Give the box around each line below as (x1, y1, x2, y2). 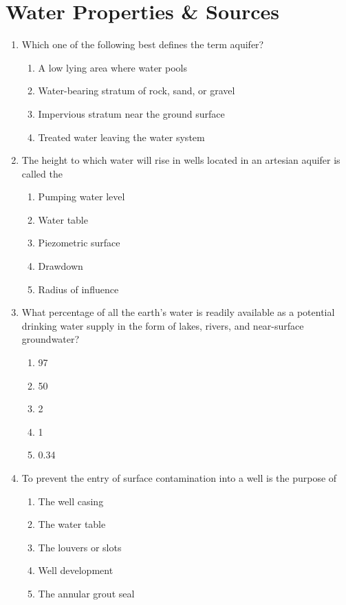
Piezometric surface (38, 235, 120, 250)
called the (21, 166, 63, 180)
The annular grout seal (38, 586, 135, 600)
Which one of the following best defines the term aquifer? (21, 37, 264, 52)
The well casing (38, 493, 104, 508)
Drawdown (38, 259, 83, 273)
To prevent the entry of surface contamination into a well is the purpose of (21, 471, 337, 485)
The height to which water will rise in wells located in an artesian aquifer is (21, 153, 340, 167)
